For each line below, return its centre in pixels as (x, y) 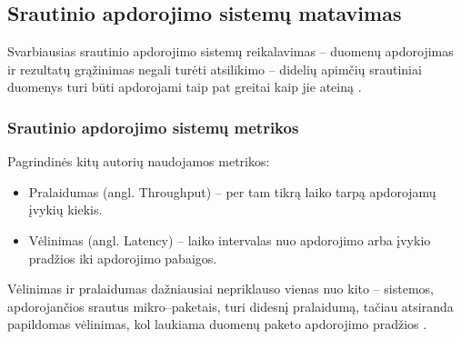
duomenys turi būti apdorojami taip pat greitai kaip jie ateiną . (185, 87)
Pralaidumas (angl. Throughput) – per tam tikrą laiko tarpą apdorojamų (232, 191)
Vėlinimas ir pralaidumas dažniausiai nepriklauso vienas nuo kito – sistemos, (220, 289)
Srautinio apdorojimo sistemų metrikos (153, 127)
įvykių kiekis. (65, 209)
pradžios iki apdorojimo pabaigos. (123, 258)
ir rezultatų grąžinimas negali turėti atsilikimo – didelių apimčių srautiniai (215, 69)
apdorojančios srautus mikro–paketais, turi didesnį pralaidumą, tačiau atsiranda (230, 306)
